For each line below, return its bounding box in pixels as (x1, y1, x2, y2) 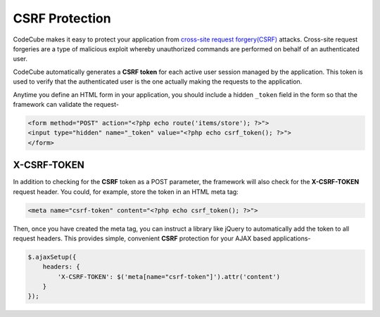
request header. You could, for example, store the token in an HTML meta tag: (13, 187, 239, 196)
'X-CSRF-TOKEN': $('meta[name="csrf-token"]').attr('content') (57, 273, 281, 280)
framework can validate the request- (13, 100, 120, 108)
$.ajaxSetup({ (27, 253, 77, 261)
